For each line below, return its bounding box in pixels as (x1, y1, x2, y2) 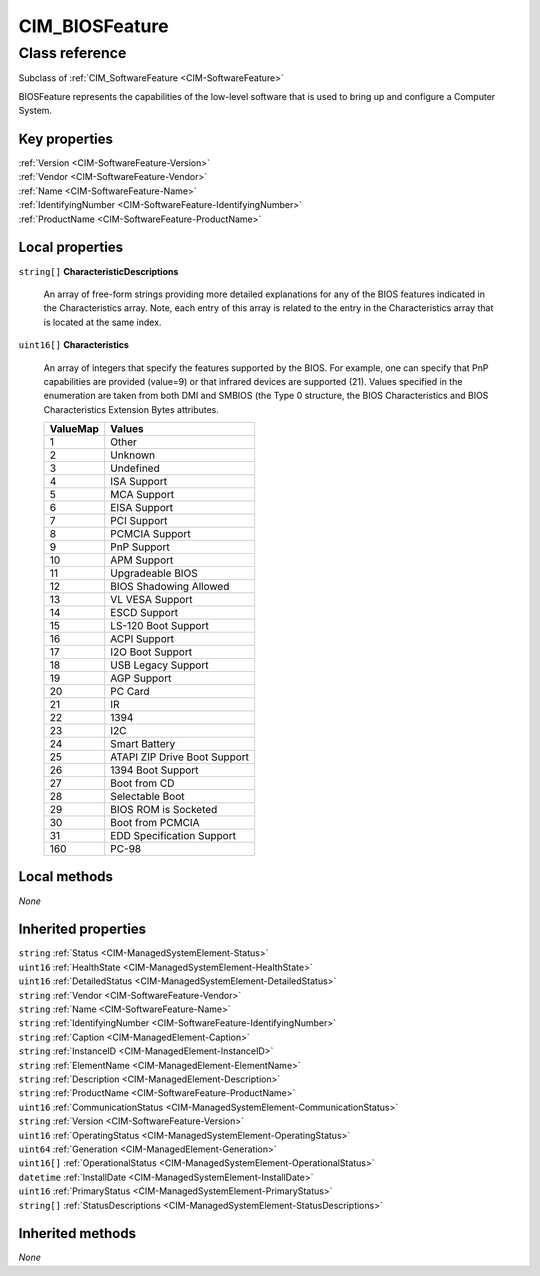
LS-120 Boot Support (110, 619, 209, 633)
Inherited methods (18, 1225, 137, 1242)
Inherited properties (18, 921, 147, 938)
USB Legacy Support (110, 658, 209, 672)
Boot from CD (110, 776, 175, 790)
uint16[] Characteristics (18, 339, 130, 351)
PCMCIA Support (110, 527, 191, 541)
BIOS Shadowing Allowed (110, 580, 230, 594)
